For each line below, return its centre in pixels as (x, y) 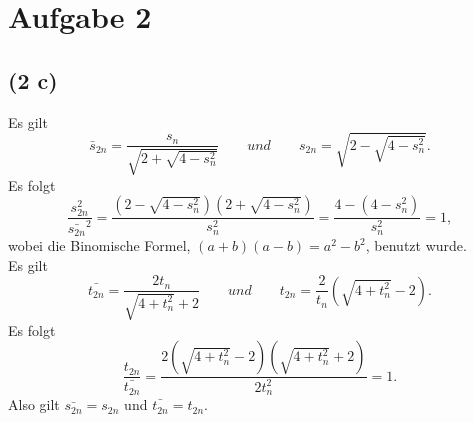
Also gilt (34, 404)
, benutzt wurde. (416, 245)
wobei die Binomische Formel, (99, 245)
